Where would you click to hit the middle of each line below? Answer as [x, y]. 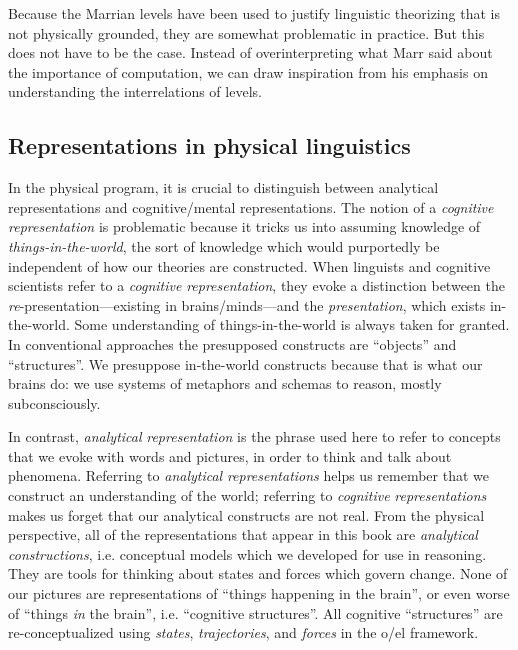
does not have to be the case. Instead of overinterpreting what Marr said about [250, 52]
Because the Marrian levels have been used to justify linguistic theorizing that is [254, 13]
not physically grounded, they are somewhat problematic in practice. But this [246, 32]
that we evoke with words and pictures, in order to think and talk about [230, 455]
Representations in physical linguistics [209, 145]
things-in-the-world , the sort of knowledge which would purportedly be [224, 245]
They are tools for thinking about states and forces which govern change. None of [258, 573]
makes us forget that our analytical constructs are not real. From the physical [246, 514]
